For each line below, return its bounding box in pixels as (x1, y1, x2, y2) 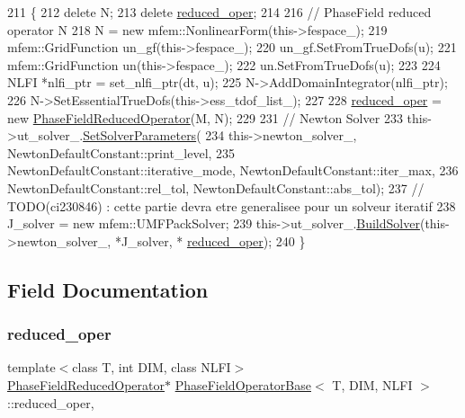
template (7, 358, 56, 377)
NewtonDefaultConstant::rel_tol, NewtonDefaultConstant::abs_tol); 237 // (7, 178, 425, 197)
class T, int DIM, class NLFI (72, 358, 231, 377)
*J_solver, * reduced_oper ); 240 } (114, 231, 306, 250)
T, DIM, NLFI (332, 375, 413, 394)
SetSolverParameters (83, 126, 197, 145)
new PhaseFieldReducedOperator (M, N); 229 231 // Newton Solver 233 (7, 108, 403, 127)
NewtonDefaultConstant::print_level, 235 (7, 143, 236, 162)
